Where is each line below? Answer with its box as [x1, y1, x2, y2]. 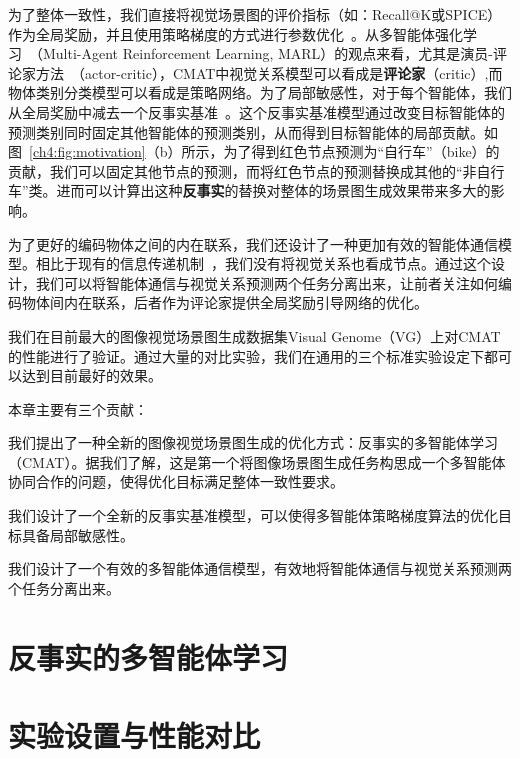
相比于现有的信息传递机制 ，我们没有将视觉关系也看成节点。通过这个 [35, 253, 491, 274]
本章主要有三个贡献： [8, 398, 148, 419]
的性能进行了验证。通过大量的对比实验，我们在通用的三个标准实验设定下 [8, 345, 484, 366]
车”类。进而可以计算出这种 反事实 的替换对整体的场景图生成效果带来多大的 [8, 180, 491, 201]
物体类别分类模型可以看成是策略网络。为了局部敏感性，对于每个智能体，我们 [8, 82, 512, 103]
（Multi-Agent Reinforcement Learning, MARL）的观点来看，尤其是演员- [29, 43, 494, 64]
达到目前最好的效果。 [21, 365, 162, 386]
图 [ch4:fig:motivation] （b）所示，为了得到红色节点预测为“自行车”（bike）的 [8, 141, 500, 162]
